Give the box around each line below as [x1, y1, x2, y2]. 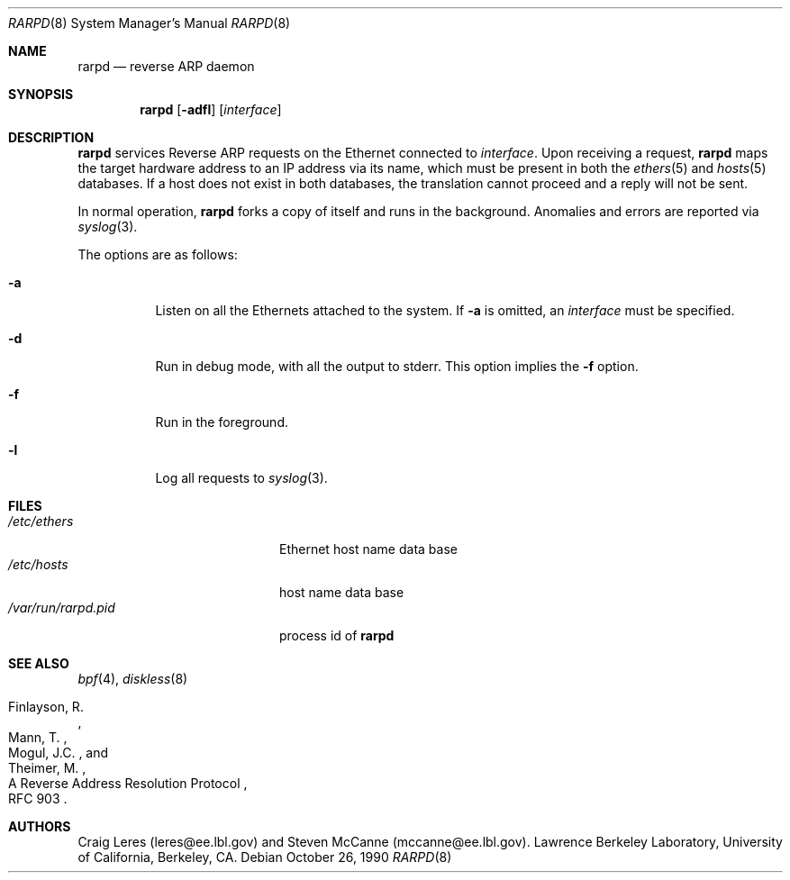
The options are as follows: [77, 247, 238, 262]
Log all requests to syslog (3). [155, 470, 328, 485]
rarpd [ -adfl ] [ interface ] [140, 102, 282, 117]
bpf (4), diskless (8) [77, 671, 188, 686]
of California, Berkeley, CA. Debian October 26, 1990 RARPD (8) [77, 849, 452, 865]
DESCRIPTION [8, 130, 95, 145]
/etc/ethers [8, 513, 74, 529]
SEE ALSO [8, 656, 69, 671]
